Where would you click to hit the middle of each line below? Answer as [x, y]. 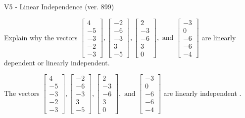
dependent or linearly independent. [57, 62]
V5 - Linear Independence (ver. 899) [59, 6]
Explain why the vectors [41, 37]
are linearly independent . [202, 93]
